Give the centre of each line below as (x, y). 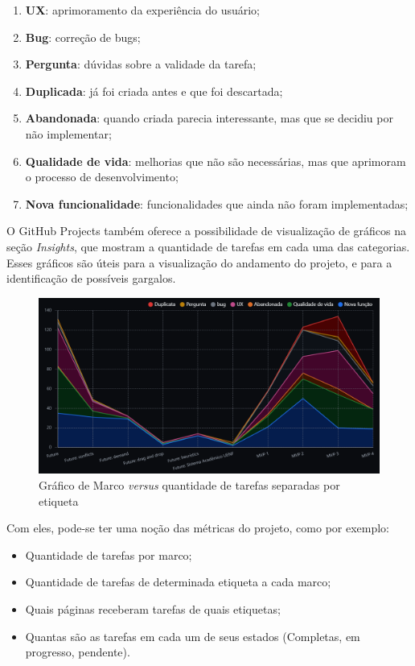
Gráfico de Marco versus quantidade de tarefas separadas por (189, 484)
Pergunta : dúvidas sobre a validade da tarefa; (141, 64)
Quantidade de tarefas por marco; (109, 554)
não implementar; (68, 133)
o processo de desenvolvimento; (102, 177)
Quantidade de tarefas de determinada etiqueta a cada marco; (178, 582)
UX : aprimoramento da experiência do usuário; (143, 10)
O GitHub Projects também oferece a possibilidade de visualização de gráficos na (206, 231)
